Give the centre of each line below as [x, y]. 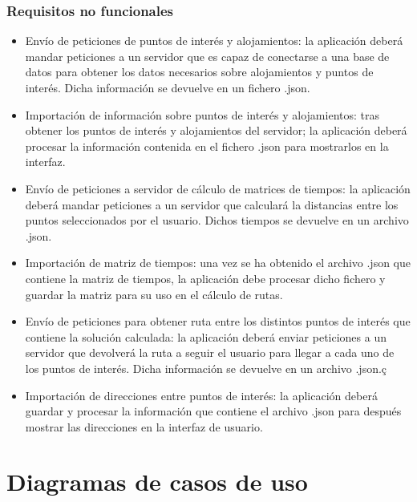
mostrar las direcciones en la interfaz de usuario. [144, 426]
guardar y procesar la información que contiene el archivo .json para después [213, 411]
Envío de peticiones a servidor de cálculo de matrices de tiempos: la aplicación [218, 188]
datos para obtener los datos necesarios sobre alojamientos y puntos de [199, 72]
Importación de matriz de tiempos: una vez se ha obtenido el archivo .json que [218, 263]
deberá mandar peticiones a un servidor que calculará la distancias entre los [212, 204]
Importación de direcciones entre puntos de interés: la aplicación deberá [201, 395]
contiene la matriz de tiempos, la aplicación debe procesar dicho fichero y [205, 278]
